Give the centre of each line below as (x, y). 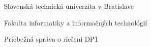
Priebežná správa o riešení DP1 (51, 39)
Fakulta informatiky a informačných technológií (75, 22)
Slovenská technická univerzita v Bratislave (69, 6)
